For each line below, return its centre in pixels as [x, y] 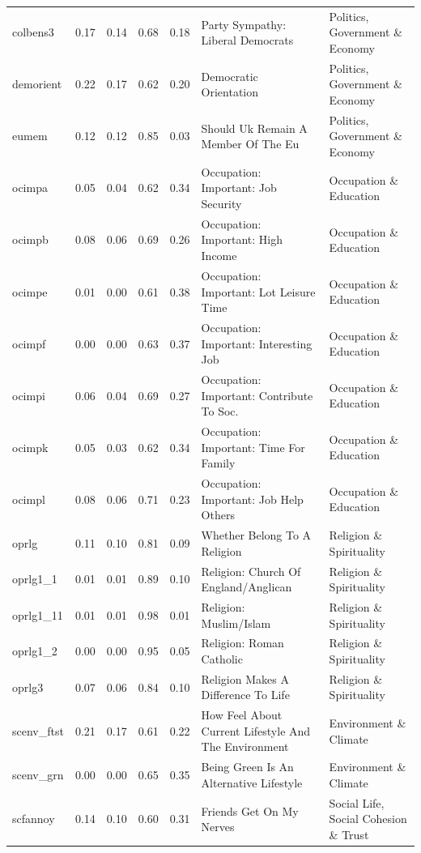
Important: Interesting [257, 343]
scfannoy [34, 819]
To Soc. [220, 411]
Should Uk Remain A [254, 128]
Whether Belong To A [256, 535]
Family [218, 463]
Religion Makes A [245, 678]
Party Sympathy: [244, 24]
